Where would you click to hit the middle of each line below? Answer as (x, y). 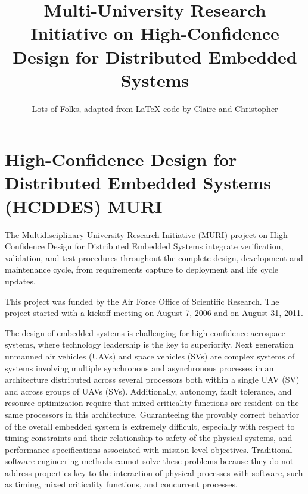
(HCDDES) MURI (84, 206)
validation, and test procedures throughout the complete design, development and (154, 257)
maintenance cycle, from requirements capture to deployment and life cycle (142, 269)
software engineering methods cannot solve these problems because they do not (149, 461)
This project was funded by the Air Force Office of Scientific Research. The (142, 301)
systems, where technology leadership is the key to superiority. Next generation (149, 344)
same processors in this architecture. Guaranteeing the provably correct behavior (152, 414)
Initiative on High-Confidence (155, 33)
